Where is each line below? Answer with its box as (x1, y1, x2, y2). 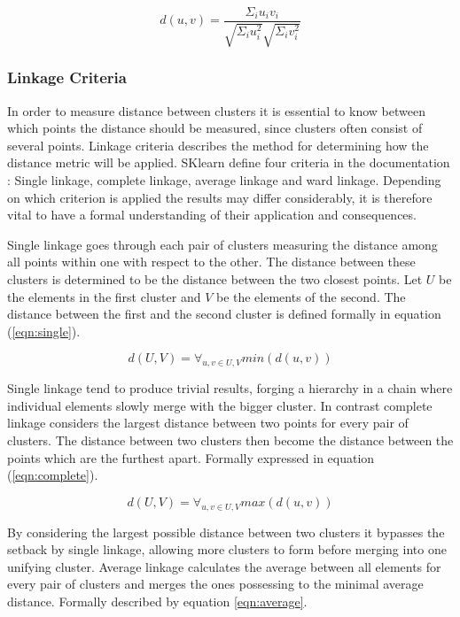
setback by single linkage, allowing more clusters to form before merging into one (7, 540, 447, 559)
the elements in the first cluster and (7, 287, 201, 305)
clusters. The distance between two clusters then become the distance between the (7, 430, 454, 449)
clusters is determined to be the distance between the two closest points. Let (7, 270, 423, 289)
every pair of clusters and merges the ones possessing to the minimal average (7, 575, 424, 593)
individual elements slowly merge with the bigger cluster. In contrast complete (7, 396, 433, 414)
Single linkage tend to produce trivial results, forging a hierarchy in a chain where (7, 379, 453, 397)
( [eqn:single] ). (7, 321, 81, 340)
